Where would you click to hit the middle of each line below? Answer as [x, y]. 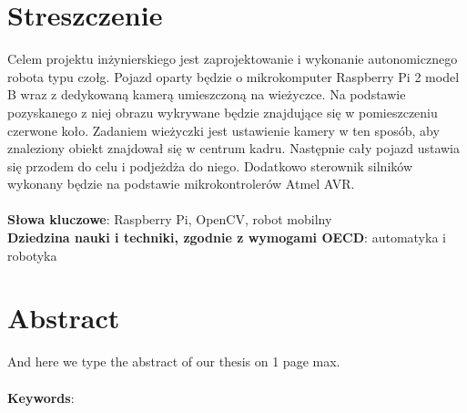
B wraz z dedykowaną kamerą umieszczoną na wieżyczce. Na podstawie [207, 94]
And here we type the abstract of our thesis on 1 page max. [174, 361]
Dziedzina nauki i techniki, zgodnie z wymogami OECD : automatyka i [227, 237]
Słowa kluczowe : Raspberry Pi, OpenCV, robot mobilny [170, 219]
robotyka [32, 255]
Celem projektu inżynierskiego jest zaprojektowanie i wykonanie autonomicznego [233, 59]
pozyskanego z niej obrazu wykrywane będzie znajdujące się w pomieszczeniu [223, 112]
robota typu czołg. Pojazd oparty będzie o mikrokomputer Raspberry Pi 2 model [233, 76]
